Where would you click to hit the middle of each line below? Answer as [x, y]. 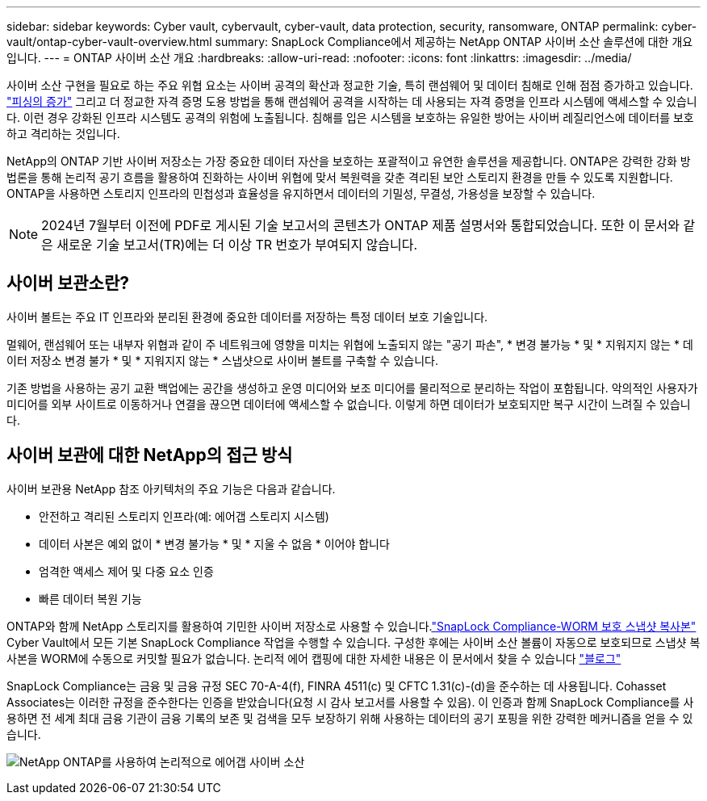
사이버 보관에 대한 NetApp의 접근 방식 [150, 455]
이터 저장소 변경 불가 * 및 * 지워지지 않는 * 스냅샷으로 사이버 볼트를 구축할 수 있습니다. [222, 360]
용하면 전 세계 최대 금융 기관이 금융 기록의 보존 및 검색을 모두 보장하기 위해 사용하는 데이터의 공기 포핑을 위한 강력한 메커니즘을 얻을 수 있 [350, 718]
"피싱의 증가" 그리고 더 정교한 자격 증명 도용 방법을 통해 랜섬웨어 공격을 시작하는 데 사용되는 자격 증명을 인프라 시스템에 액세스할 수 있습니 [352, 101]
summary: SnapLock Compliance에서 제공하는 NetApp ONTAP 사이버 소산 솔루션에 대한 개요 [454, 42]
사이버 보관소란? [68, 283]
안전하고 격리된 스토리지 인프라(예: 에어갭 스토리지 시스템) [184, 516]
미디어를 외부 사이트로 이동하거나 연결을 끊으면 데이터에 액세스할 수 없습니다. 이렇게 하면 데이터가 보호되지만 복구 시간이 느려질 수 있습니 [349, 404]
